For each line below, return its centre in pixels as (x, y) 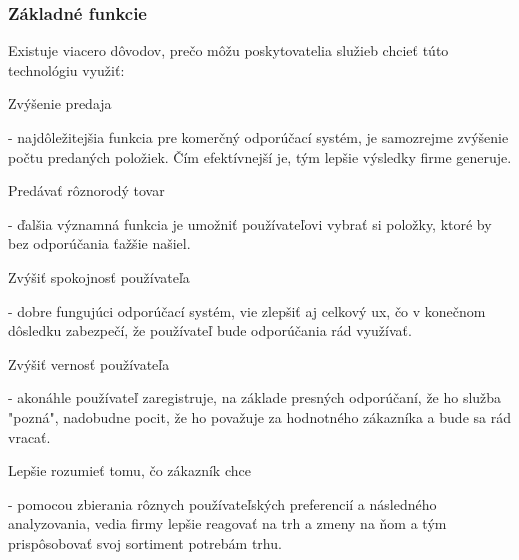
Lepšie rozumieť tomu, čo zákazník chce (129, 470)
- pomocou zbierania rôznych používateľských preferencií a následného (222, 503)
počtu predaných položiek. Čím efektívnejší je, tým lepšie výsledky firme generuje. (260, 156)
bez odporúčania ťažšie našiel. (99, 243)
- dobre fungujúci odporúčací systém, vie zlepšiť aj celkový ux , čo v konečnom (247, 310)
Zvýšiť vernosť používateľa (89, 363)
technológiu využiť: (66, 69)
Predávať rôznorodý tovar (86, 190)
